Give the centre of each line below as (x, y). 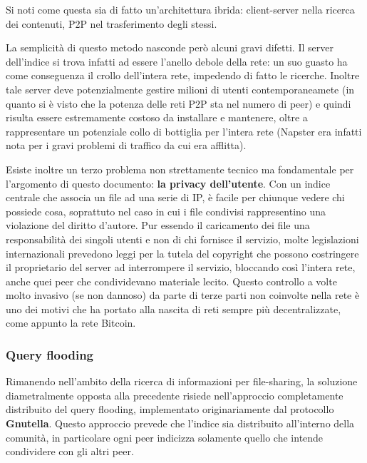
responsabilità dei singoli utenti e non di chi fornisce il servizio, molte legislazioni (182, 239)
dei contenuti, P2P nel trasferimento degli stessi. (112, 23)
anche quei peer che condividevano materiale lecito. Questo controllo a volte (171, 281)
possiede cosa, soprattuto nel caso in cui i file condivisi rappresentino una (166, 211)
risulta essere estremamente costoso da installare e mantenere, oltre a (157, 117)
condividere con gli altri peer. (70, 451)
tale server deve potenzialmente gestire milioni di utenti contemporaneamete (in (180, 89)
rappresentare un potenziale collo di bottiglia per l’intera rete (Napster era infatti (184, 131)
